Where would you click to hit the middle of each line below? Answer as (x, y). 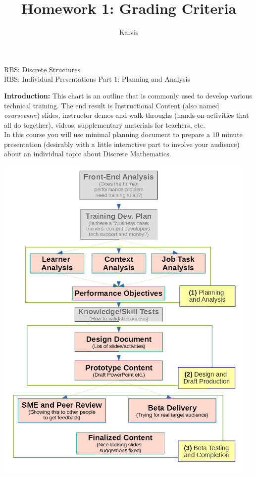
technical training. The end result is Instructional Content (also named (112, 105)
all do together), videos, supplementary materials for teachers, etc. (105, 124)
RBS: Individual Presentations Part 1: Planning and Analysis (97, 79)
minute (232, 134)
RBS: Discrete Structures (42, 69)
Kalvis (129, 32)
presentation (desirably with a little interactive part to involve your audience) (122, 144)
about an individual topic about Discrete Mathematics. (88, 154)
